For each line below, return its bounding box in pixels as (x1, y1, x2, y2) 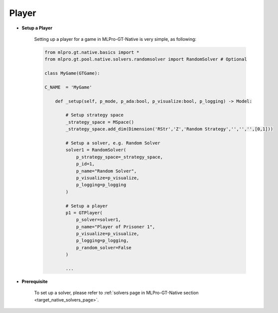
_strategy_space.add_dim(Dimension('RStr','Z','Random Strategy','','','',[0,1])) (65, 126, 274, 132)
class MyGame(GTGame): (44, 70, 100, 76)
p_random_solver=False (76, 245, 132, 250)
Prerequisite (21, 279, 48, 285)
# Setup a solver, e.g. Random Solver (65, 140, 160, 146)
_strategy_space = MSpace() (65, 119, 135, 125)
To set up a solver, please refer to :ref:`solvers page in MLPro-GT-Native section (34, 290, 199, 296)
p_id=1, (76, 161, 95, 167)
